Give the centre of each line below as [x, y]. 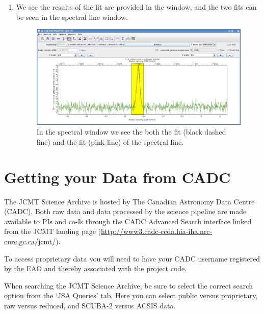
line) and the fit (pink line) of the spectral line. [110, 141]
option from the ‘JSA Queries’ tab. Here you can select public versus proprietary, [131, 295]
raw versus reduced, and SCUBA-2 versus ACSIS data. [90, 306]
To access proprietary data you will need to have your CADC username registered [132, 258]
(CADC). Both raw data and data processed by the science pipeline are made [125, 211]
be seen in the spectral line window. [72, 17]
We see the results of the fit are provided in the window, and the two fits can [136, 7]
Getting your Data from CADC [117, 177]
